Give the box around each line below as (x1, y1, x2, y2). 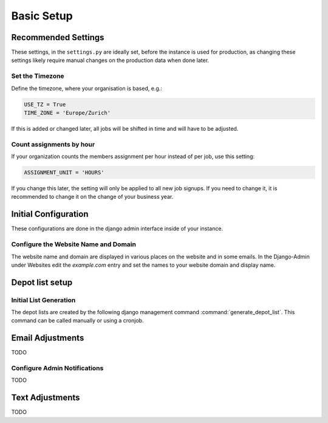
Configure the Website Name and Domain (11, 240, 137, 249)
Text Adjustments (11, 393, 80, 403)
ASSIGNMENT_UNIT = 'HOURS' (24, 169, 104, 176)
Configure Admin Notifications (11, 364, 104, 373)
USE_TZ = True (24, 101, 66, 108)
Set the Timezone (11, 72, 64, 80)
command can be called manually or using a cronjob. (11, 317, 144, 325)
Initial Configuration (11, 209, 89, 219)
